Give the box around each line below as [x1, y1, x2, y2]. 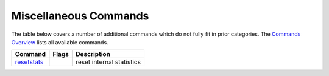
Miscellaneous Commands [11, 9, 149, 22]
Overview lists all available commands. [11, 38, 109, 46]
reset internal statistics [75, 58, 141, 66]
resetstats [15, 58, 44, 66]
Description [75, 50, 111, 58]
